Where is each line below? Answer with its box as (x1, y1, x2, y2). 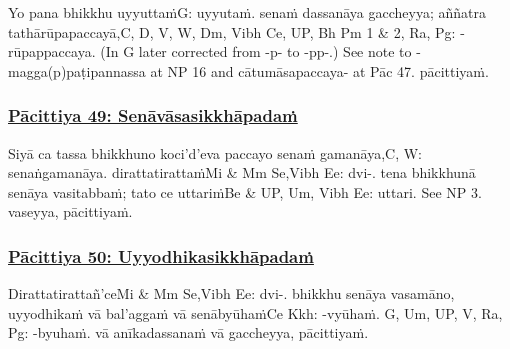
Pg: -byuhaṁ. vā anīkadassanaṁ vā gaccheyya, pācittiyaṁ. (8, 322, 369, 343)
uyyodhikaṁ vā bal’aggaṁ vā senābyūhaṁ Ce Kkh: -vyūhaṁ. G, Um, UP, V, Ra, (8, 302, 503, 323)
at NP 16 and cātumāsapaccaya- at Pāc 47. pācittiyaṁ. (150, 60, 489, 81)
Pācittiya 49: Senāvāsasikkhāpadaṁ (8, 103, 298, 128)
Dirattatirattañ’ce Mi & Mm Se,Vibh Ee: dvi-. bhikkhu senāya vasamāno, (8, 283, 455, 304)
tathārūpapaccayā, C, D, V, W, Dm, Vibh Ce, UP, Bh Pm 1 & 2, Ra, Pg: (8, 21, 456, 42)
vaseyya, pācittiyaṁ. (8, 201, 133, 222)
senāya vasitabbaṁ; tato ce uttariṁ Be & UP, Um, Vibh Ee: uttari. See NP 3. (8, 181, 482, 202)
